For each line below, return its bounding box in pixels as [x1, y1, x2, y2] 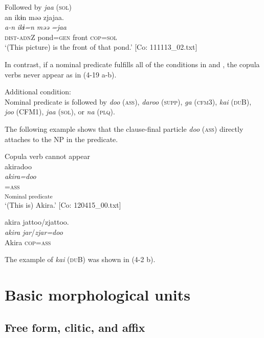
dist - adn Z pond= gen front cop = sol [5, 31, 117, 42]
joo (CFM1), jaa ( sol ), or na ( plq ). [5, 106, 115, 117]
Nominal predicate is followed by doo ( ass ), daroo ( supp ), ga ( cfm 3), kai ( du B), [5, 96, 252, 107]
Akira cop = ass [5, 236, 51, 247]
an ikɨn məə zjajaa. [5, 11, 64, 22]
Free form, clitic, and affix [5, 319, 145, 335]
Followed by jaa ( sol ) [5, 2, 72, 12]
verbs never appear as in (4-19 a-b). [5, 69, 117, 79]
